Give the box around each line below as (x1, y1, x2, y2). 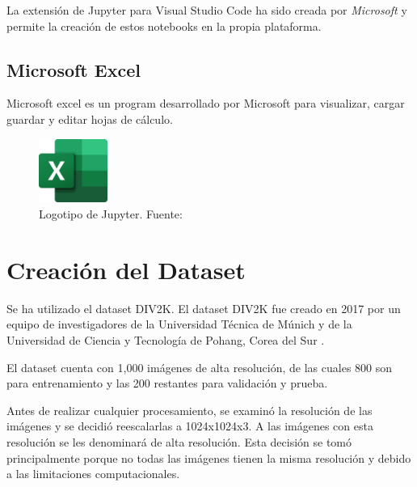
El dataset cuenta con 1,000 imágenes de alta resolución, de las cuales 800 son (6, 358, 393, 375)
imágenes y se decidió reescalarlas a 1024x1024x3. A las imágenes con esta (6, 417, 373, 434)
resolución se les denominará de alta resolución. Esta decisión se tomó (6, 433, 352, 450)
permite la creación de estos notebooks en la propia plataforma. (6, 17, 322, 34)
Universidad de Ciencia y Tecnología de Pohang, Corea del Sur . (6, 331, 325, 348)
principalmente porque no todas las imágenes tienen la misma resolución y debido (6, 449, 411, 466)
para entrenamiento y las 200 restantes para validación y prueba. (6, 375, 328, 392)
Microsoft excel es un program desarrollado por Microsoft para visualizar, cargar (6, 95, 405, 112)
